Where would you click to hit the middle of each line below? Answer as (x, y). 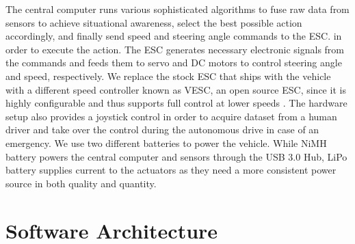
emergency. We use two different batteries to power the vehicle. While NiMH (166, 143)
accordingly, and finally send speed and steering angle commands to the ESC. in (174, 36)
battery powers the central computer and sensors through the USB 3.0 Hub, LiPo (176, 156)
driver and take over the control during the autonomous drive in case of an (162, 130)
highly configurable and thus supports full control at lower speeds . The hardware (176, 103)
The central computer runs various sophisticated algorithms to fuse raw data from (177, 9)
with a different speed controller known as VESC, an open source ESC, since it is (176, 89)
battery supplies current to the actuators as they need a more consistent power (171, 170)
